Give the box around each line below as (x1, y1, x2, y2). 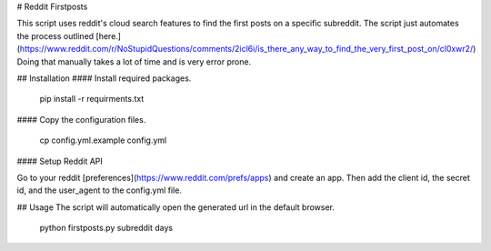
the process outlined (16, 30, 95, 41)
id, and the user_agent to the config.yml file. (16, 185, 182, 196)
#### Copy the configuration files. (16, 114, 146, 125)
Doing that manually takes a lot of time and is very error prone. (16, 55, 252, 67)
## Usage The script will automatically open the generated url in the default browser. (16, 201, 336, 213)
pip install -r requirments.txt (39, 94, 145, 105)
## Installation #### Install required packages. (16, 73, 192, 84)
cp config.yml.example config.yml (39, 135, 167, 146)
